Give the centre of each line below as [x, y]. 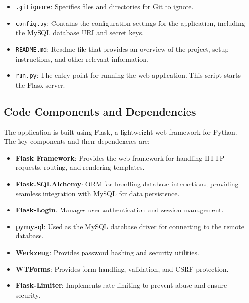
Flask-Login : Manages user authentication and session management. [119, 210]
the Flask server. [40, 84]
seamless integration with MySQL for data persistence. [97, 193]
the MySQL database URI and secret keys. [80, 33]
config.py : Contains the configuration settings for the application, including [130, 23]
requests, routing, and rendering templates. [80, 167]
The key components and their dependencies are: [77, 141]
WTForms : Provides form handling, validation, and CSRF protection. [122, 268]
